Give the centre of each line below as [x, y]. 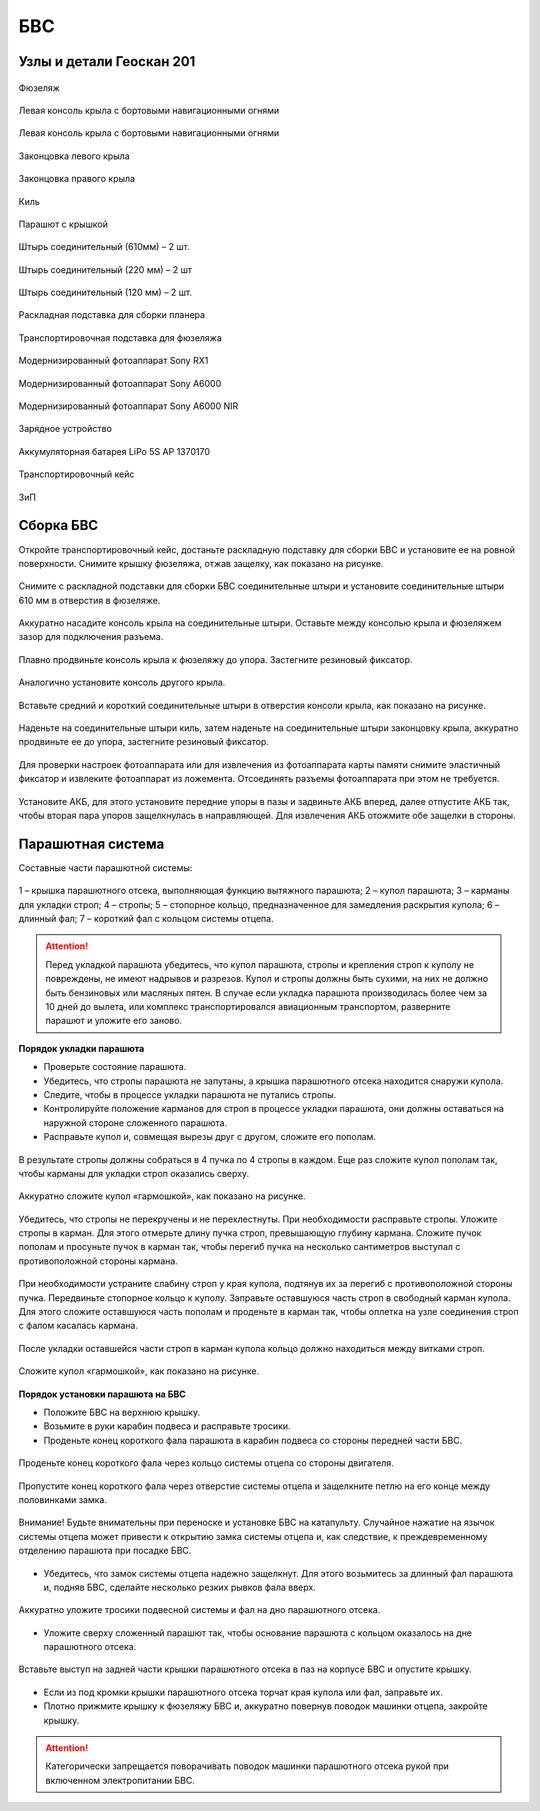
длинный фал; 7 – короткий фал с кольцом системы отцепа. [146, 919]
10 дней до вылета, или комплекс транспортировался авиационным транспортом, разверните [248, 1006]
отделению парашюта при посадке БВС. [105, 1551]
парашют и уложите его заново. [114, 1021]
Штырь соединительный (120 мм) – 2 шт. [105, 292]
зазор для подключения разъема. [91, 637]
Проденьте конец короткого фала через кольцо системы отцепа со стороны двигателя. [206, 1463]
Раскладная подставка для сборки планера [111, 315]
